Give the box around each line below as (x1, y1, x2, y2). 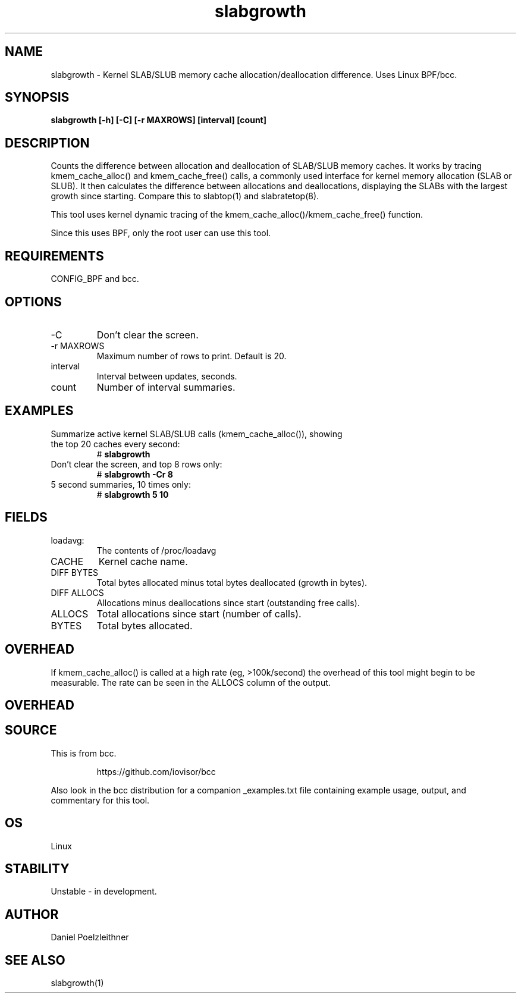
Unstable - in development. (51, 886, 157, 897)
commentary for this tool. (51, 795, 150, 805)
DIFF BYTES (51, 567, 99, 578)
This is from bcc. (51, 748, 117, 758)
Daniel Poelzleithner (51, 932, 129, 943)
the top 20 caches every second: (51, 438, 180, 449)
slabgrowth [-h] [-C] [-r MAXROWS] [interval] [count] (51, 115, 267, 125)
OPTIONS (5, 294, 62, 309)
